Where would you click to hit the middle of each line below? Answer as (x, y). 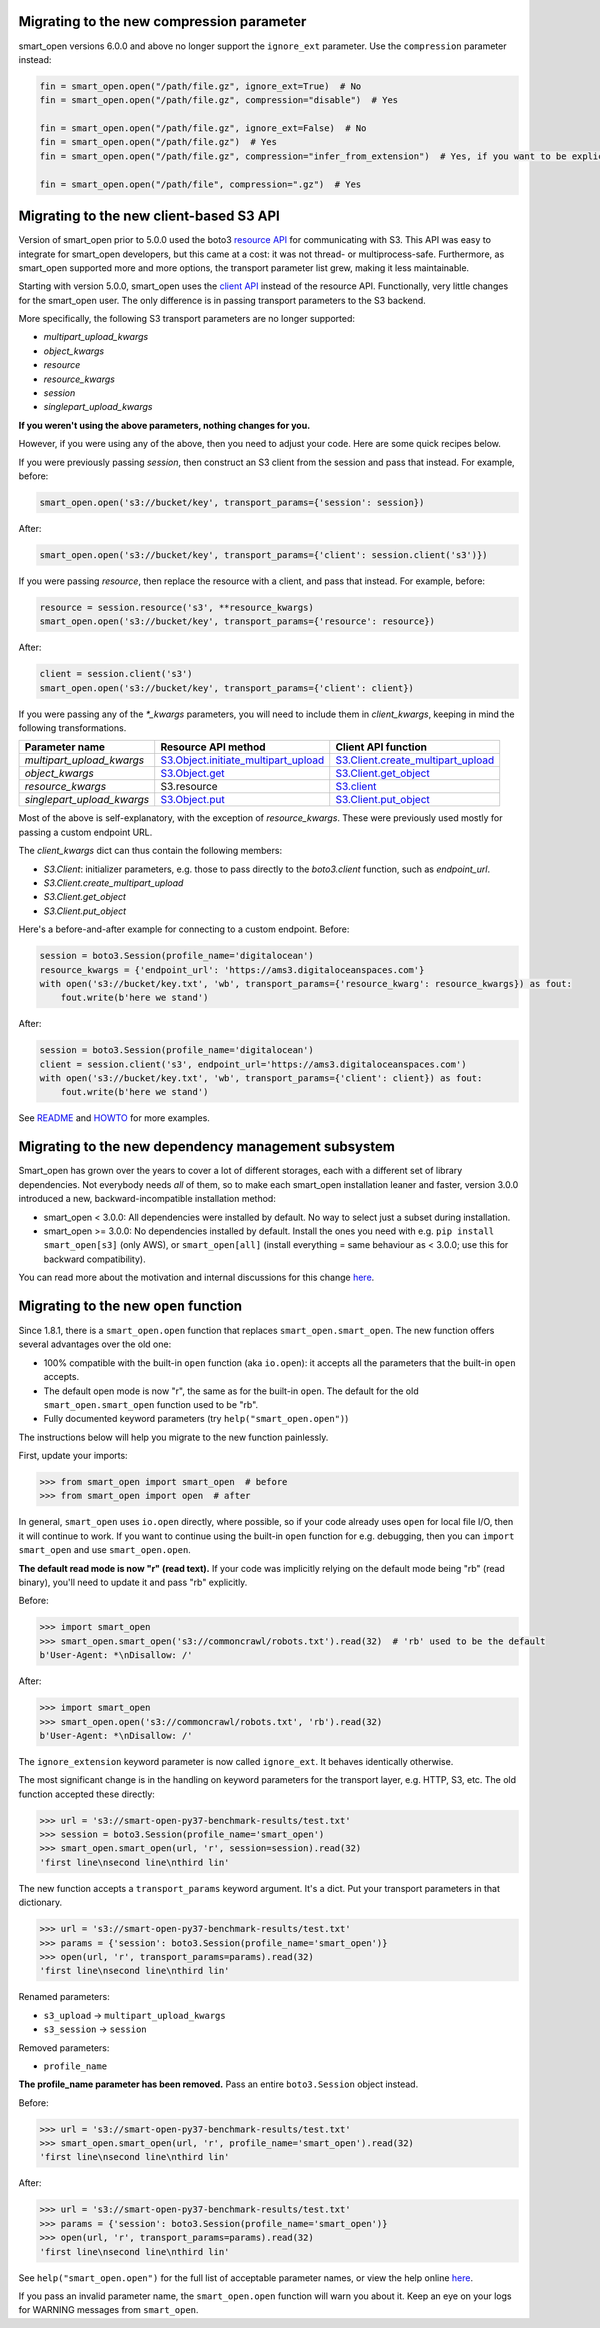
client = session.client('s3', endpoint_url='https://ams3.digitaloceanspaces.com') (253, 1064)
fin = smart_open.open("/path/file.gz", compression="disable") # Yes (219, 100)
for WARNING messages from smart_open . (108, 2310)
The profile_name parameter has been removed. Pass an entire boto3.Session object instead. (218, 2084)
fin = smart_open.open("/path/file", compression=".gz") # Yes (200, 184)
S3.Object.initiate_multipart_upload (242, 760)
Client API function (381, 747)
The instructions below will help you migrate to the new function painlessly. (173, 1437)
